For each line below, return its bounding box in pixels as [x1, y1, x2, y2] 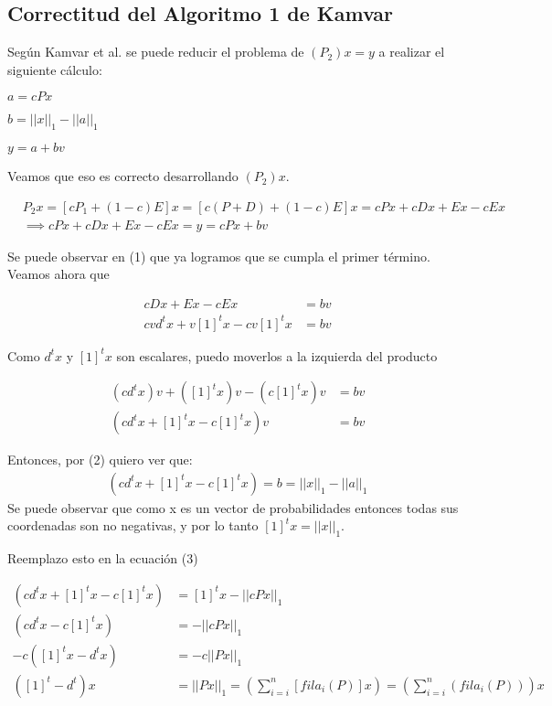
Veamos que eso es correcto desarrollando [7, 166, 239, 186]
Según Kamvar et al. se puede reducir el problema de [7, 42, 304, 61]
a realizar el [378, 42, 445, 61]
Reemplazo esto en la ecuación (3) [7, 549, 198, 568]
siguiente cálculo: [7, 59, 102, 79]
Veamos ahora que [7, 264, 110, 283]
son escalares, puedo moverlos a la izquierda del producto [116, 346, 438, 365]
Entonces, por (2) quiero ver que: [7, 450, 193, 469]
